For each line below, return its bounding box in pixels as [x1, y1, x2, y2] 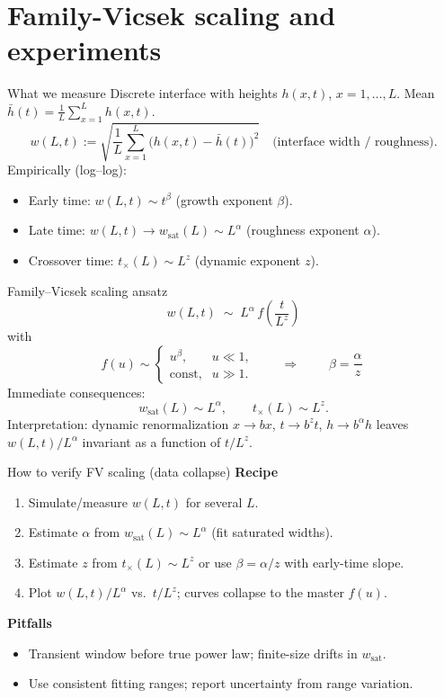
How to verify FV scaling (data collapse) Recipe [7, 462, 279, 481]
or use [199, 552, 232, 571]
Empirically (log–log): [7, 160, 127, 179]
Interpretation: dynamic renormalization [7, 414, 229, 433]
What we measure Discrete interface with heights [7, 84, 278, 103]
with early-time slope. [284, 552, 404, 571]
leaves [376, 414, 409, 433]
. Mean [396, 84, 435, 103]
